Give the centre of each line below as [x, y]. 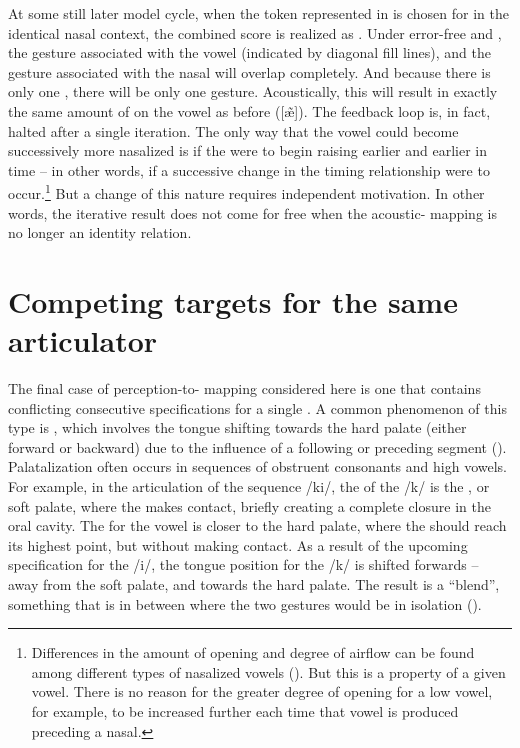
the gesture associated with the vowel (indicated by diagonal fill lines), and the [249, 52]
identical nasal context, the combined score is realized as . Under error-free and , [255, 32]
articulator [83, 340]
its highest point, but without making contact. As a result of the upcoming [238, 544]
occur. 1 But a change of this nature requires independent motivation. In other [246, 191]
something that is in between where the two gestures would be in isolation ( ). [245, 603]
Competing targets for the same [233, 300]
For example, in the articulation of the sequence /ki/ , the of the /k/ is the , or [249, 486]
